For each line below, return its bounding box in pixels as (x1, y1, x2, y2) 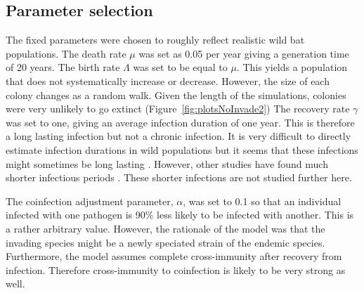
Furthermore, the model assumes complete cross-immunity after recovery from (6, 249, 342, 263)
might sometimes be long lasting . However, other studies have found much (6, 156, 328, 171)
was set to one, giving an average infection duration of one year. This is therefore (6, 115, 355, 129)
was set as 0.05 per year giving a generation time (138, 46, 349, 60)
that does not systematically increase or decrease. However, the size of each (6, 73, 330, 88)
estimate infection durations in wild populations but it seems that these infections (6, 142, 358, 157)
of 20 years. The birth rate (6, 60, 120, 74)
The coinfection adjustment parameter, (6, 193, 174, 208)
